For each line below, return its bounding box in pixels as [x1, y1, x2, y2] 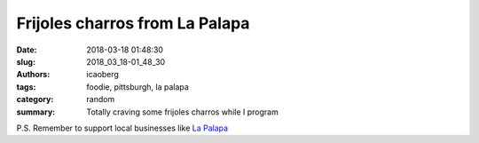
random [86, 94, 115, 105]
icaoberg [86, 69, 120, 80]
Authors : [16, 69, 51, 80]
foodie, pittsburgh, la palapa [86, 81, 190, 92]
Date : [16, 44, 37, 55]
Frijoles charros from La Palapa [16, 13, 250, 33]
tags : [16, 81, 36, 92]
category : [16, 94, 54, 105]
